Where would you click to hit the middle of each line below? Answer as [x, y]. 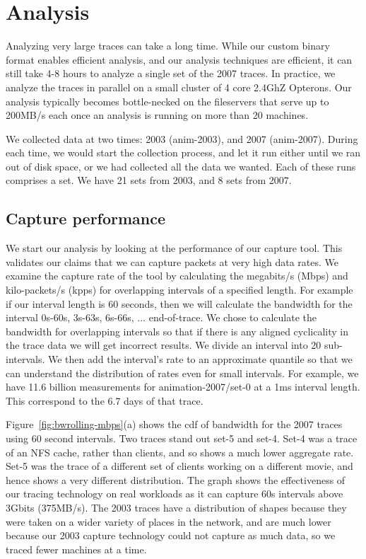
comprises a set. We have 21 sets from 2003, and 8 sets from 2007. [149, 180]
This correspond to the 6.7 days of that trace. [105, 400]
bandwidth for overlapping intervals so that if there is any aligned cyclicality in [177, 331]
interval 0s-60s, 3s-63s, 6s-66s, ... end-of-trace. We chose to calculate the [161, 317]
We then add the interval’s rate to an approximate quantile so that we [200, 359]
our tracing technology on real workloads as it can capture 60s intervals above [175, 494]
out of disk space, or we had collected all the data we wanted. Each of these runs [181, 166]
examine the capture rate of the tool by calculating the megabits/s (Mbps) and [177, 276]
